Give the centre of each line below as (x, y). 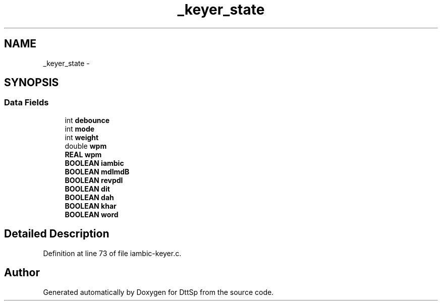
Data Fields (26, 103)
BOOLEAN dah (89, 197)
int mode (80, 129)
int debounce (87, 120)
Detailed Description (57, 234)
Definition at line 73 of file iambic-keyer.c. (112, 253)
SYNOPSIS (32, 83)
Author (22, 273)
